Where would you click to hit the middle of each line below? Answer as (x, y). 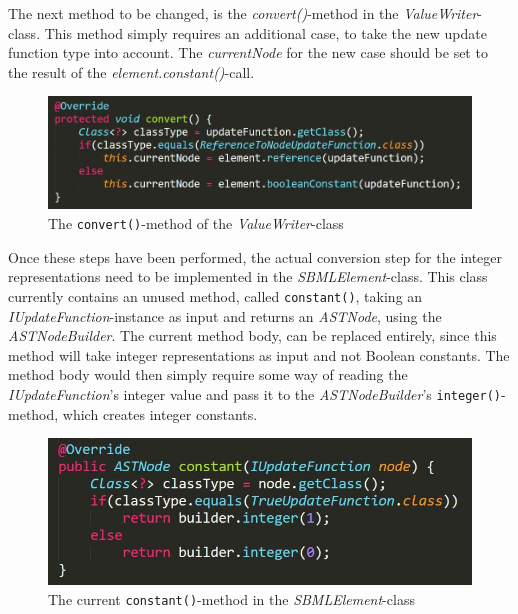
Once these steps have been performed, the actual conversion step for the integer (255, 256)
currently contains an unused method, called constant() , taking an (215, 295)
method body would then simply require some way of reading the (208, 374)
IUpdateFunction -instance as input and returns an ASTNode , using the (225, 315)
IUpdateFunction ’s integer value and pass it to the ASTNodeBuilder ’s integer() (254, 393)
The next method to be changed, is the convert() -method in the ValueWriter (243, 13)
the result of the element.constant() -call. (131, 71)
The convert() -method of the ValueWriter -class (196, 223)
